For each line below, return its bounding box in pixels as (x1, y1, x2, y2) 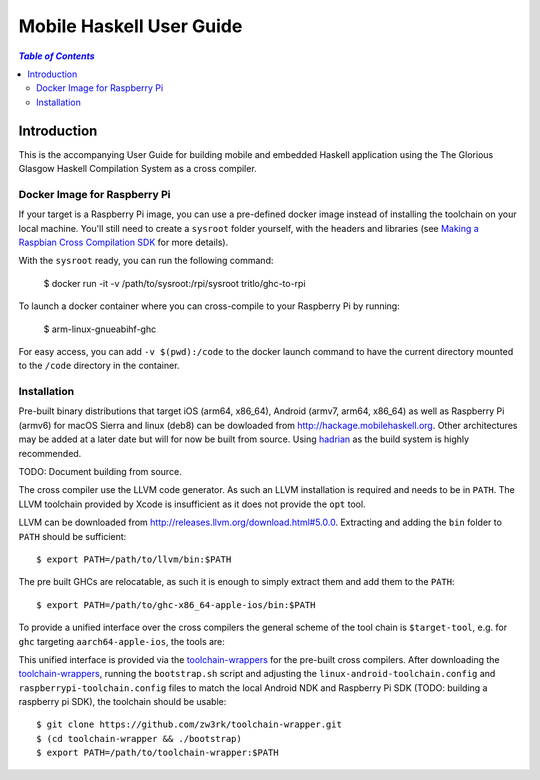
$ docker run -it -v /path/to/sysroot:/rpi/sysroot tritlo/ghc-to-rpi (43, 277, 306, 289)
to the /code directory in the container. (18, 360, 180, 372)
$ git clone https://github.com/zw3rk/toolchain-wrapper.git (36, 719, 342, 730)
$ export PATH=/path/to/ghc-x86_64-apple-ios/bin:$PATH (36, 599, 316, 610)
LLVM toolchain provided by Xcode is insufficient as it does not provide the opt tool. (18, 498, 366, 510)
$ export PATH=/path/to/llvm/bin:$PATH (36, 553, 232, 565)
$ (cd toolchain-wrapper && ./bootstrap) (36, 733, 242, 744)
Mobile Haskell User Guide (18, 15, 243, 37)
